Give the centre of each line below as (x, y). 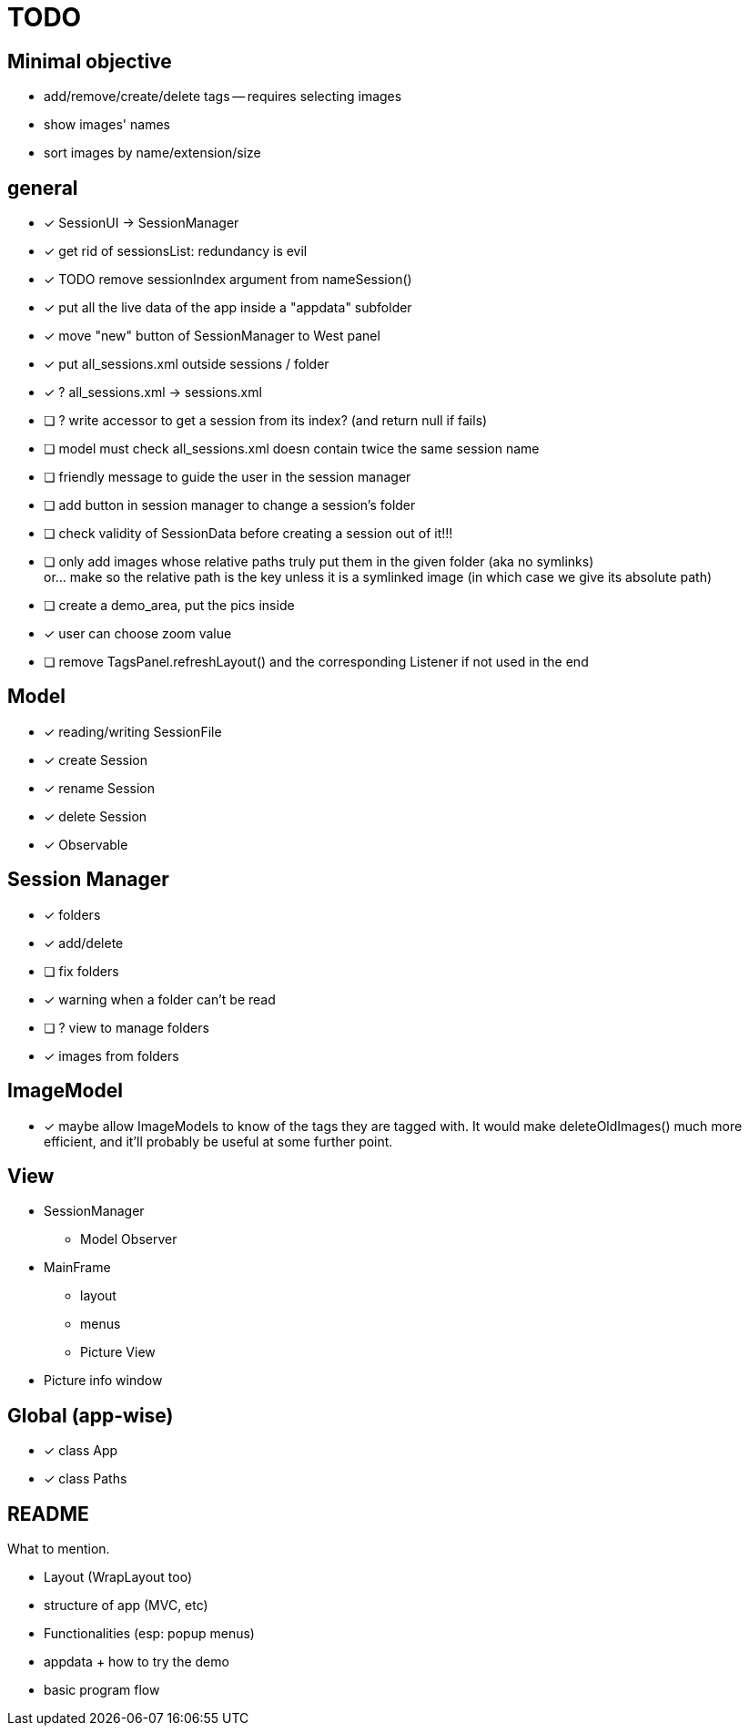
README (48, 1514)
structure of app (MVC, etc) (126, 1606)
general (43, 188)
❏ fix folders (81, 971)
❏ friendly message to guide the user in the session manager (228, 477)
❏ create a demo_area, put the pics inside (169, 606)
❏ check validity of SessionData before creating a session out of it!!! (248, 534)
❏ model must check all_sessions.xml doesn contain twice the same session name (292, 449)
